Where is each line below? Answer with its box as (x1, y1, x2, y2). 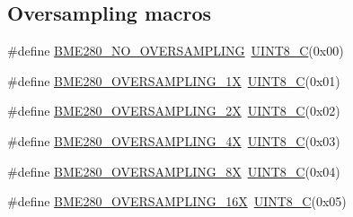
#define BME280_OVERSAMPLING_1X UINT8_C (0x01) (7, 71, 340, 90)
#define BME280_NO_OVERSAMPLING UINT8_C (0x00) (7, 41, 344, 60)
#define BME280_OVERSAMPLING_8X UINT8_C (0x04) (7, 161, 340, 180)
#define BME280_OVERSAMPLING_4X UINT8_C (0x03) (7, 131, 340, 150)
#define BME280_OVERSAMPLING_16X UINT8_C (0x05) (7, 192, 347, 211)
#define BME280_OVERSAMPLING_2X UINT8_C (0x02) (7, 101, 340, 120)
